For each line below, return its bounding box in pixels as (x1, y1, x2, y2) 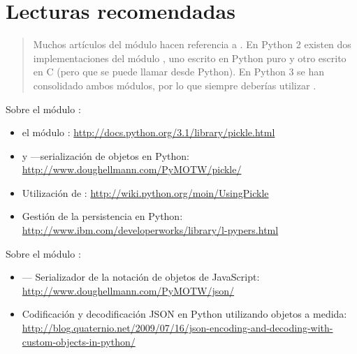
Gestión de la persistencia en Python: (22, 209, 183, 223)
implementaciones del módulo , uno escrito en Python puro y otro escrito (33, 50, 347, 65)
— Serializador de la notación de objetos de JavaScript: (22, 270, 260, 284)
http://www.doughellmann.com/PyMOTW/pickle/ (22, 162, 242, 177)
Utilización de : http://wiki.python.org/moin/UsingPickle (22, 185, 269, 200)
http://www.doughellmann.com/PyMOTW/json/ (22, 283, 235, 297)
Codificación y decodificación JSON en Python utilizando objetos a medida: (22, 307, 347, 321)
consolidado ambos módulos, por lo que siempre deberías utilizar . (33, 78, 316, 92)
